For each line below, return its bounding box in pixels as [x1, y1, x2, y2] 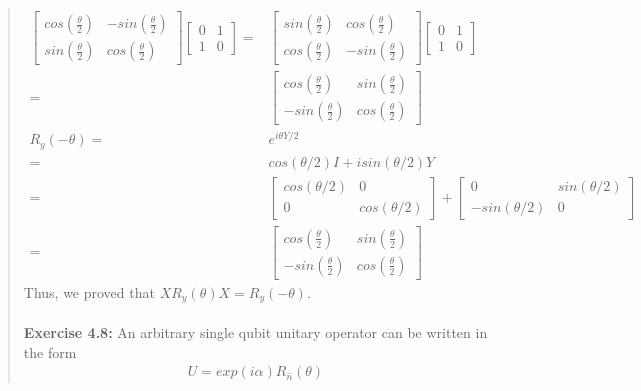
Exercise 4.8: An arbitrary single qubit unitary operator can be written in [23, 321, 488, 342]
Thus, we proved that [23, 281, 155, 302]
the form [23, 341, 77, 362]
